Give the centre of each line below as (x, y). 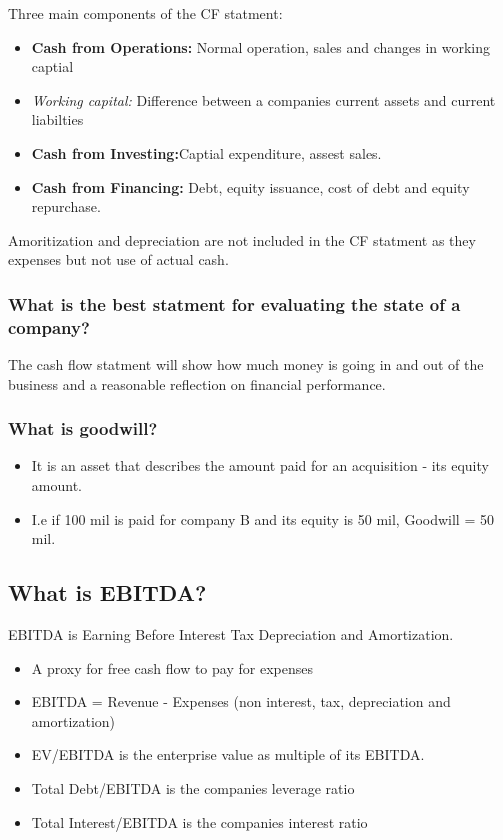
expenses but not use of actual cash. (118, 259)
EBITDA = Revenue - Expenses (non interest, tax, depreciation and (241, 701)
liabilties (57, 119)
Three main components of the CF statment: (145, 13)
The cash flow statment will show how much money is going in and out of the (246, 364)
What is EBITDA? (107, 592)
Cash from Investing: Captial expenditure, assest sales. (206, 152)
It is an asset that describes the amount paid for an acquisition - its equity (260, 465)
